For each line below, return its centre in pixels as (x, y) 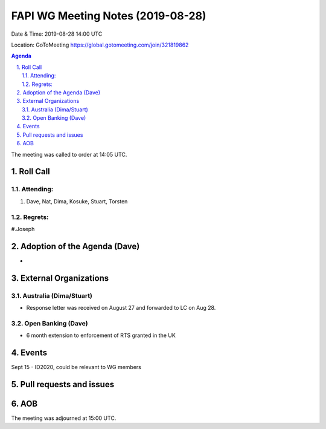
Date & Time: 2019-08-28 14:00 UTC (57, 34)
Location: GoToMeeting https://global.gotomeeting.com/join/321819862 (100, 45)
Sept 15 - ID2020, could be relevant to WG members (76, 367)
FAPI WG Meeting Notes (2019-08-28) (109, 16)
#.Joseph (23, 229)
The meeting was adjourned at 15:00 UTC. (64, 418)
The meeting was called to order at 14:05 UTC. (69, 154)
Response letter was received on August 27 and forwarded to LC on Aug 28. (121, 307)
